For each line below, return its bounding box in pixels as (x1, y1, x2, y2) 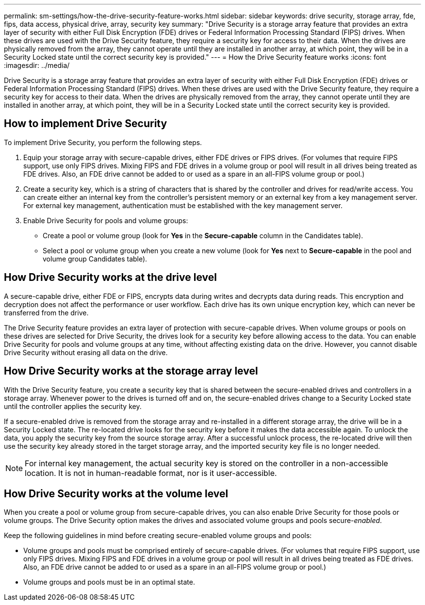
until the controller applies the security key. (4, 402, 142, 410)
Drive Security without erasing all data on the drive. (4, 348, 168, 357)
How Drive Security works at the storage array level (4, 365, 258, 377)
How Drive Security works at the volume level (4, 487, 229, 500)
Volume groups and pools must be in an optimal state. (23, 578, 196, 587)
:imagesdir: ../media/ (4, 61, 70, 69)
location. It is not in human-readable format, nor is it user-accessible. (25, 468, 277, 478)
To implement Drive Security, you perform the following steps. (4, 138, 202, 147)
